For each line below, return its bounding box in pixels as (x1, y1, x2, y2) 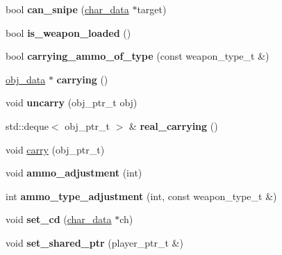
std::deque (6, 118, 49, 133)
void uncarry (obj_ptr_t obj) (6, 95, 138, 110)
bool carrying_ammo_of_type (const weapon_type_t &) (6, 49, 269, 63)
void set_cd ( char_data (6, 212, 112, 227)
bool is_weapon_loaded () (6, 25, 131, 40)
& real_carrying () (128, 118, 218, 133)
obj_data (6, 72, 46, 86)
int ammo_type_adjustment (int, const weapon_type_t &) (6, 188, 277, 203)
